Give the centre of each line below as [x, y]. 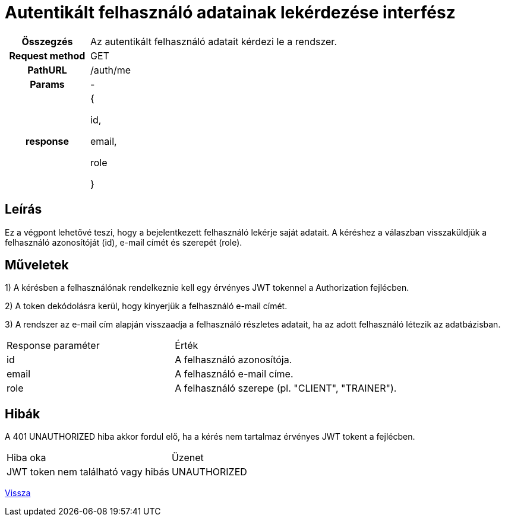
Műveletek [37, 265]
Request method [47, 55]
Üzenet [187, 458]
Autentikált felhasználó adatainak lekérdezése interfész [230, 12]
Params [47, 84]
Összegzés [47, 41]
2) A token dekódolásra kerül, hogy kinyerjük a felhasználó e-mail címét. [146, 306]
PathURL [47, 70]
